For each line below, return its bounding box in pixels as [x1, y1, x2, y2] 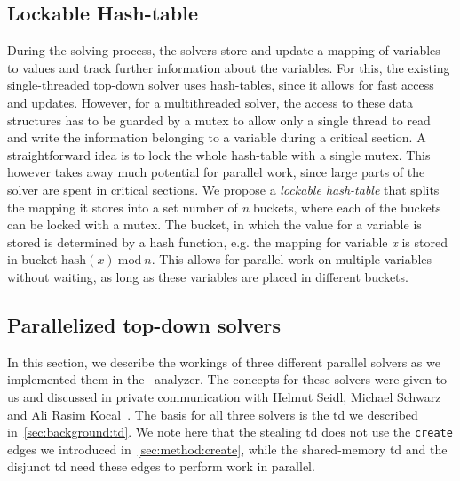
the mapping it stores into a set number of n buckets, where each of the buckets [7, 197, 441, 216]
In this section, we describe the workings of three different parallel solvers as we [7, 352, 440, 371]
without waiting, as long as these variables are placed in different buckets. [7, 267, 408, 285]
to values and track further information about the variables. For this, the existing [7, 58, 450, 76]
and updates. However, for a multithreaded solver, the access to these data [7, 92, 414, 111]
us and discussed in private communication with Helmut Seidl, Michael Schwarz [7, 387, 441, 405]
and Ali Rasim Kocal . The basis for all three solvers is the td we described [7, 405, 418, 423]
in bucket [7, 250, 58, 269]
